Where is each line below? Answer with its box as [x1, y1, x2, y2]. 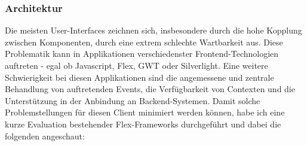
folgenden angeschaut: [5, 129, 85, 142]
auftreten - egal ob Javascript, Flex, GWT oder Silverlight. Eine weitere [5, 59, 268, 71]
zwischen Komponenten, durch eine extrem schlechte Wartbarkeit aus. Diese [5, 35, 283, 48]
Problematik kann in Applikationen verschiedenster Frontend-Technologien [5, 47, 279, 60]
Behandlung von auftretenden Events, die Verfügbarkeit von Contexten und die [5, 83, 295, 95]
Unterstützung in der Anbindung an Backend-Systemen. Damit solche [5, 94, 260, 107]
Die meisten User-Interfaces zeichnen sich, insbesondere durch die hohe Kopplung [5, 24, 302, 36]
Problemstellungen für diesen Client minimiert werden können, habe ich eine [5, 106, 285, 118]
